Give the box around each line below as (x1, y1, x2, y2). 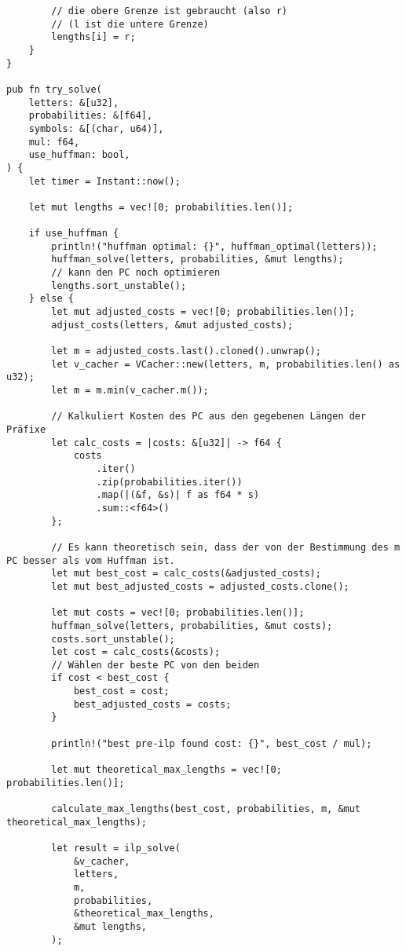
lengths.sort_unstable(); (51, 280, 187, 291)
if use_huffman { (28, 228, 119, 240)
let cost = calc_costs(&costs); (51, 646, 221, 658)
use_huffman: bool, (28, 149, 130, 161)
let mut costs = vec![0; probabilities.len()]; (51, 607, 305, 619)
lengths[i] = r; (51, 31, 136, 43)
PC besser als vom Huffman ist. (6, 554, 175, 566)
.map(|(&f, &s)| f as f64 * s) (96, 489, 260, 501)
